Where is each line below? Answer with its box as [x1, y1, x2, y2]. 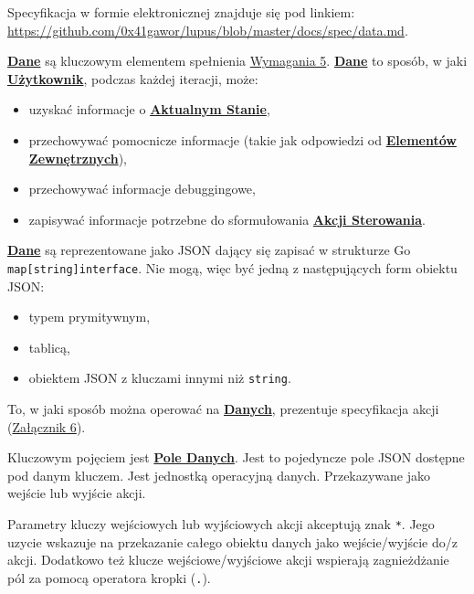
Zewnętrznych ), [28, 148, 128, 167]
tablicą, [28, 337, 70, 356]
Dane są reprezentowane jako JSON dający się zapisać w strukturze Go [7, 240, 411, 260]
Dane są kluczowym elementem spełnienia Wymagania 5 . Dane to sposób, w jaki [7, 51, 468, 70]
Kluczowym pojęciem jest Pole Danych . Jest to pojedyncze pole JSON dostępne [7, 448, 465, 467]
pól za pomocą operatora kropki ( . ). [7, 567, 211, 587]
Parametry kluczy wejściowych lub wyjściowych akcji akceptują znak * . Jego [7, 514, 435, 533]
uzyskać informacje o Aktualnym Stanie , [28, 100, 270, 119]
